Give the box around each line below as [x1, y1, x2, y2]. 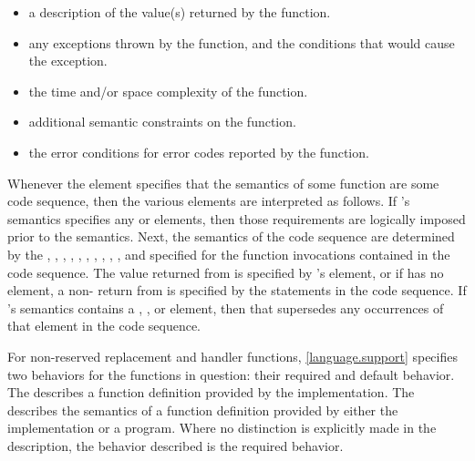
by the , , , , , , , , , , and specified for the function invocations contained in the [7, 244, 450, 263]
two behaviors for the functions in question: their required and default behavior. [7, 364, 455, 384]
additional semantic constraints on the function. [28, 112, 296, 131]
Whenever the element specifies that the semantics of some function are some [7, 173, 439, 192]
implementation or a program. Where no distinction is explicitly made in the [7, 418, 437, 437]
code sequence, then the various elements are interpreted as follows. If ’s [7, 191, 410, 210]
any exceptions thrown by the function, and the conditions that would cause [28, 33, 455, 52]
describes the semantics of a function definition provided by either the [7, 400, 398, 419]
